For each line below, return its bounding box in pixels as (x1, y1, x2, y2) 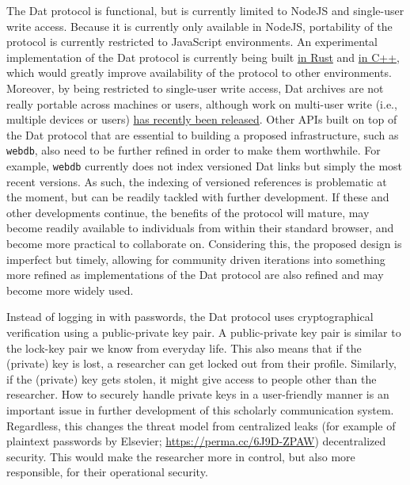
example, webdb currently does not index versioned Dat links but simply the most (6, 158, 403, 174)
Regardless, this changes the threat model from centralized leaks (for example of (6, 417, 396, 433)
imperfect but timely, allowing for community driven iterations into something (6, 250, 385, 267)
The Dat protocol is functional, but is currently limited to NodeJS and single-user (6, 2, 404, 18)
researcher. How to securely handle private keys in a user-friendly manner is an (6, 386, 389, 403)
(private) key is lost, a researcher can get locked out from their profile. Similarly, (6, 355, 397, 372)
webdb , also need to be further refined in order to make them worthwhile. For (6, 142, 381, 158)
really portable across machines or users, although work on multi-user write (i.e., (6, 95, 397, 112)
